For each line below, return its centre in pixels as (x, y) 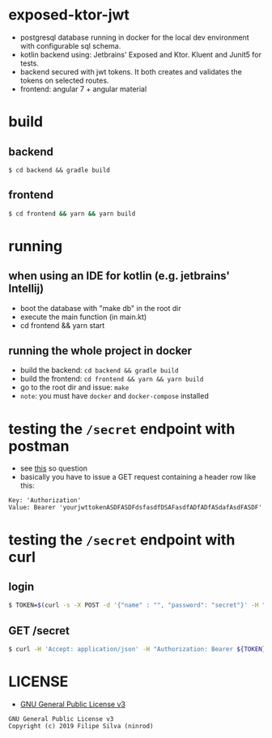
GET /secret (39, 631)
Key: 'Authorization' (45, 501)
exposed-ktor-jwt (69, 15)
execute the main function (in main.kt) (83, 317)
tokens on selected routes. (64, 80)
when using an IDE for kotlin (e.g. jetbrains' (119, 276)
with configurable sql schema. (70, 45)
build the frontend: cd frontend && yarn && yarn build (112, 379)
